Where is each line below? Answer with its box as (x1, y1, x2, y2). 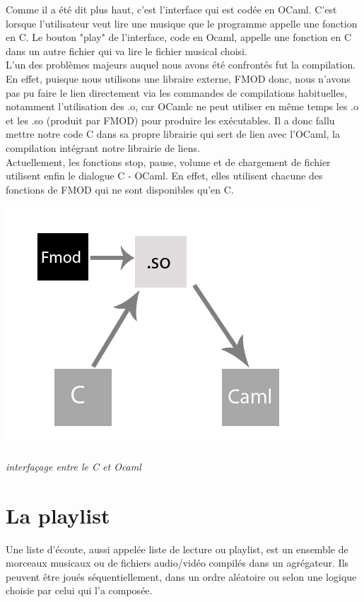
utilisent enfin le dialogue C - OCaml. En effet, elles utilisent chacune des (6, 168, 323, 183)
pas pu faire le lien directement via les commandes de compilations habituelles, (6, 85, 348, 100)
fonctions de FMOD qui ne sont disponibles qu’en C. (6, 182, 234, 196)
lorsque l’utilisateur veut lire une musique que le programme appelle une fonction (6, 16, 358, 30)
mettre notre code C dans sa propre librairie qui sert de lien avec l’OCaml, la (6, 126, 340, 141)
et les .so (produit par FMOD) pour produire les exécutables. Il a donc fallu (6, 112, 335, 127)
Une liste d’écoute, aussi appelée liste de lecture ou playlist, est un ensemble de (6, 541, 348, 556)
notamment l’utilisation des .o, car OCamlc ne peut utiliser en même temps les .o (6, 99, 358, 114)
